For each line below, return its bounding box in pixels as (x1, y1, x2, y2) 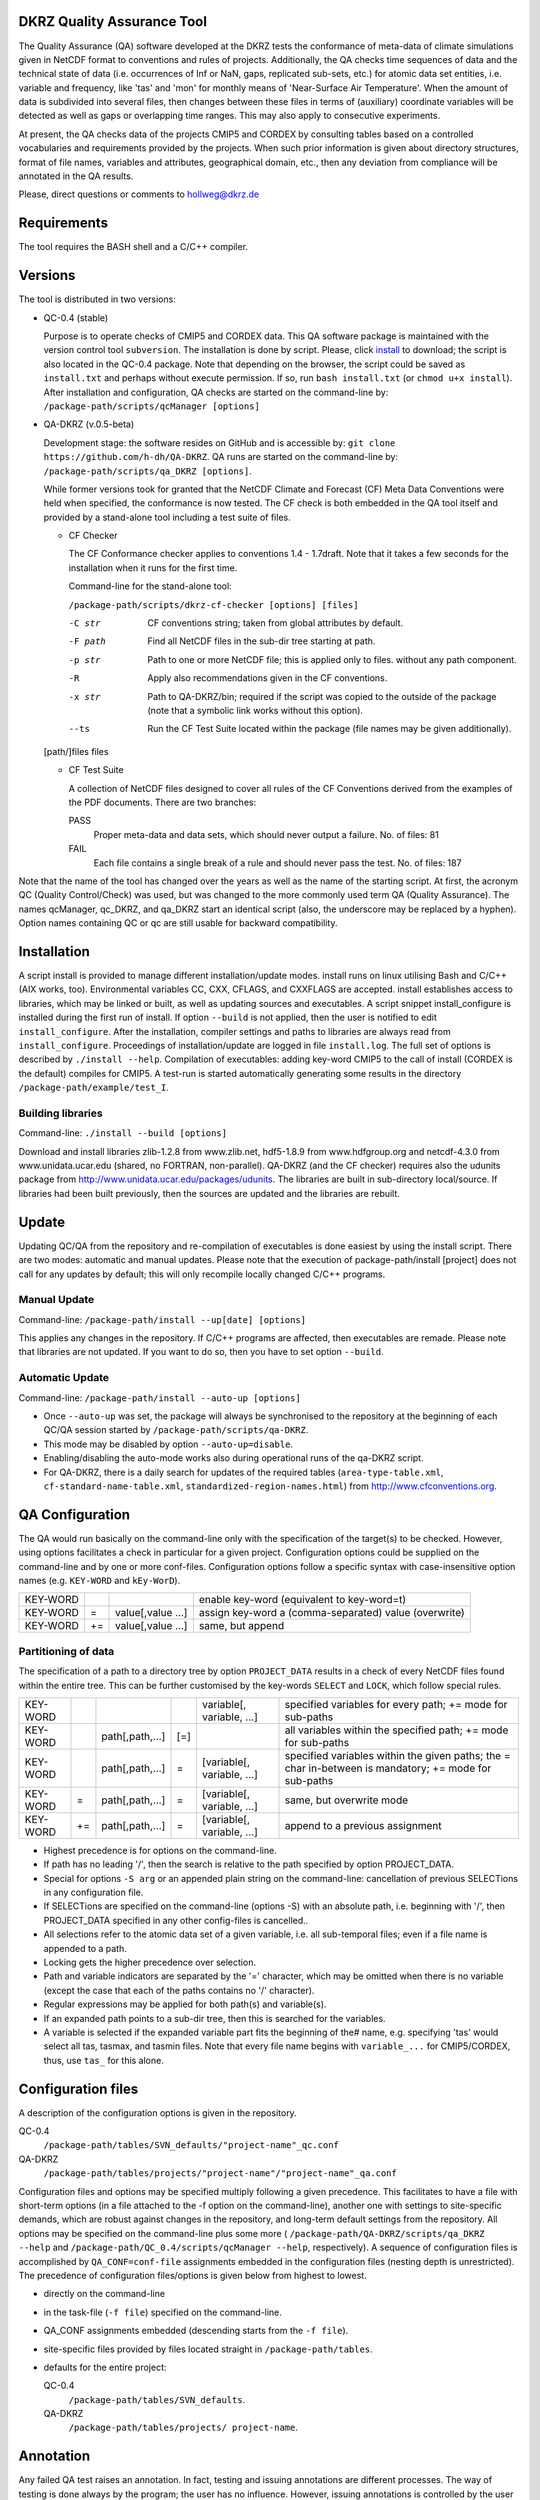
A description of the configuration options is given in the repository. (18, 2106, 297, 2119)
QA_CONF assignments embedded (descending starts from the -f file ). (43, 2325, 349, 2337)
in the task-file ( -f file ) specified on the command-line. (43, 2306, 282, 2318)
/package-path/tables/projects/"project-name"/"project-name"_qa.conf (43, 2168, 397, 2179)
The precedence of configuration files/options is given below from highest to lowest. (18, 2269, 367, 2281)
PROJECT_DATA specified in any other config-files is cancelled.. (43, 1914, 309, 1926)
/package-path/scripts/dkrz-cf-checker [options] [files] (68, 599, 359, 610)
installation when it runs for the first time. (68, 561, 238, 574)
